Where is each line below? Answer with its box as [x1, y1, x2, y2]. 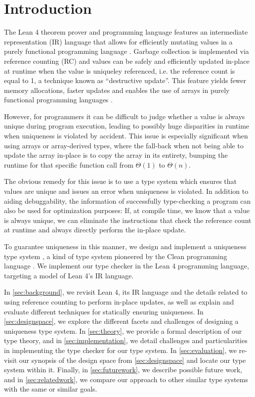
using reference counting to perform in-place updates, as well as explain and [4, 296, 234, 307]
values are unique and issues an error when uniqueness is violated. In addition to [4, 186, 249, 196]
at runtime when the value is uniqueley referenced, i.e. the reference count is [4, 65, 235, 76]
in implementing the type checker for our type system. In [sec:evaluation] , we [4, 345, 237, 355]
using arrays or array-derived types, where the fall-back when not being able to [4, 140, 244, 150]
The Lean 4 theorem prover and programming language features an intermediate [4, 27, 248, 37]
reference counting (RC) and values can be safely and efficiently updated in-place [4, 55, 250, 66]
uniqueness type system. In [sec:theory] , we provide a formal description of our [4, 325, 242, 336]
